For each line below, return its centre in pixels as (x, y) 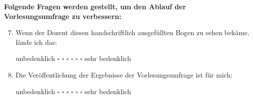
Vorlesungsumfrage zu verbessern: (63, 16)
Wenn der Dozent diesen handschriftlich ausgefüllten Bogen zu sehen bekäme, (132, 32)
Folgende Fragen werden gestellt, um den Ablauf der (95, 6)
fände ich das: (36, 42)
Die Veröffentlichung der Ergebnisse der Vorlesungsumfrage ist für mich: (124, 74)
